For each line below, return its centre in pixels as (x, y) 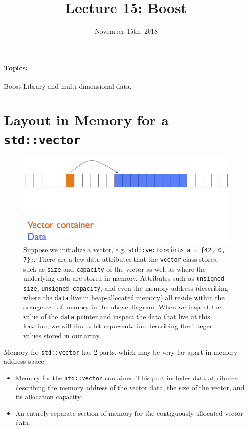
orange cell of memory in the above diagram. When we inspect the (122, 307)
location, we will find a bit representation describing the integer (118, 326)
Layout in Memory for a (86, 119)
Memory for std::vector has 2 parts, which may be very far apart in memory (121, 352)
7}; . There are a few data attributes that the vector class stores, (121, 259)
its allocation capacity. (49, 397)
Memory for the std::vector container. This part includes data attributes (126, 377)
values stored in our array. (62, 335)
